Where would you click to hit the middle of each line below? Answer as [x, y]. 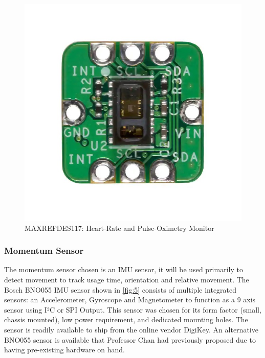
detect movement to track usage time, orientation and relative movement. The [127, 279]
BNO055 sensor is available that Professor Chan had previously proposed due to [130, 339]
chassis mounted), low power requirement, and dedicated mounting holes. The [126, 319]
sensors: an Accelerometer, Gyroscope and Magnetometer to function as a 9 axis [130, 300]
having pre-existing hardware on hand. [64, 350]
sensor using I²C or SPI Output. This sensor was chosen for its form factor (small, [133, 309]
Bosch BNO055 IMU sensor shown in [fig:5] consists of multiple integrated [120, 289]
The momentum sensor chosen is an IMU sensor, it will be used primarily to [124, 269]
